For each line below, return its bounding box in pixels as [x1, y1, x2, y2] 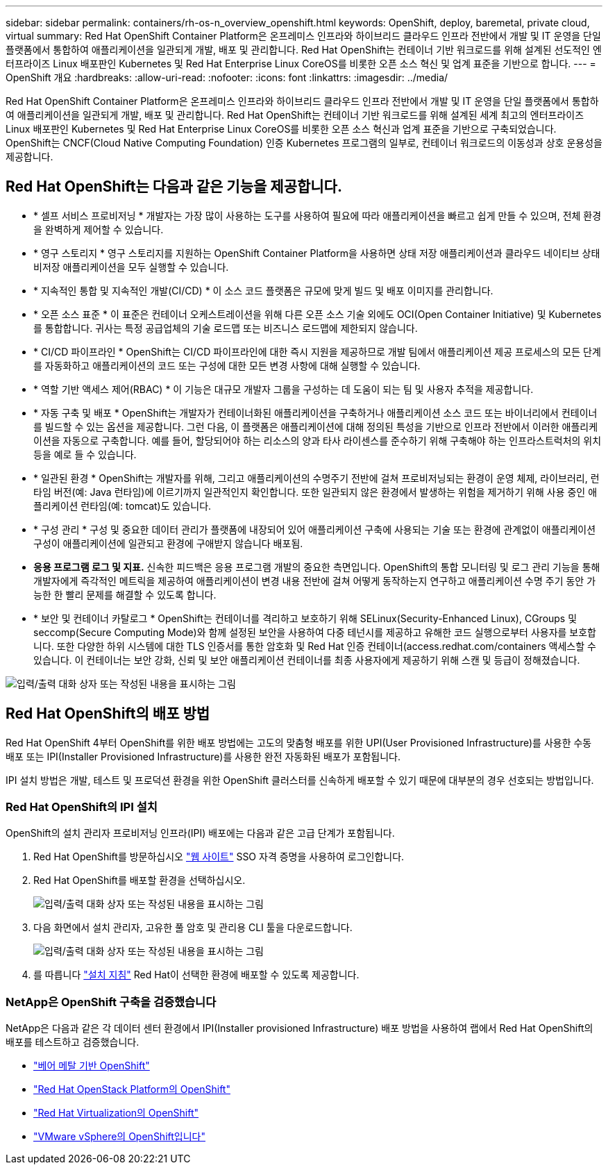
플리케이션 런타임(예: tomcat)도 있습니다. [33, 499, 212, 512]
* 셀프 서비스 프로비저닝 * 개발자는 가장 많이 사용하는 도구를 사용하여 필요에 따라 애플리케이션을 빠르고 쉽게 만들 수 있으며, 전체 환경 [33, 209, 602, 222]
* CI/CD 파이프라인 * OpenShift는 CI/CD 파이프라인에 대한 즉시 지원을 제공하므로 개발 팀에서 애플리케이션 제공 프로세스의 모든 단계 [33, 345, 601, 358]
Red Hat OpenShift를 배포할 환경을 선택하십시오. [33, 874, 246, 887]
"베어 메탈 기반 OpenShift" [33, 1060, 150, 1072]
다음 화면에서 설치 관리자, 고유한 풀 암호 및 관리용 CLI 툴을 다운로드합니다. [33, 921, 353, 934]
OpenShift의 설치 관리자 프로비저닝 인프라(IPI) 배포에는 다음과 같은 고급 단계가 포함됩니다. [6, 827, 395, 839]
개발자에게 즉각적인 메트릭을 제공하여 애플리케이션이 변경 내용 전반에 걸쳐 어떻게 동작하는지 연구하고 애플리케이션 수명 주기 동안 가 [33, 574, 596, 587]
